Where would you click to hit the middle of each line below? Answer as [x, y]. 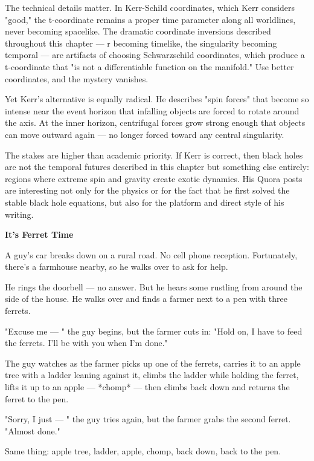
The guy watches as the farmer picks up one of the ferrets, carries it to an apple [153, 363]
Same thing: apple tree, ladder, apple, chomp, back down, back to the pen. [143, 451]
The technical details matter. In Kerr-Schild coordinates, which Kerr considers [150, 7]
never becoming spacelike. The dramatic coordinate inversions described [138, 31]
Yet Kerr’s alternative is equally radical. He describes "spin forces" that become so [157, 99]
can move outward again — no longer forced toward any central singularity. [145, 134]
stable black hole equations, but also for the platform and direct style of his [145, 202]
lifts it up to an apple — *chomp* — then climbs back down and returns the [147, 387]
